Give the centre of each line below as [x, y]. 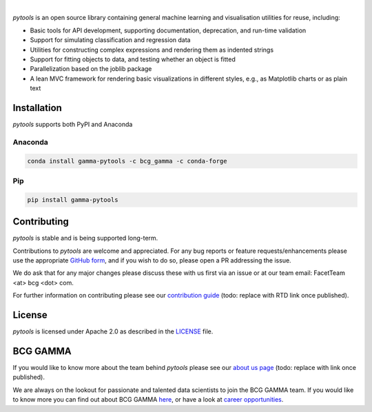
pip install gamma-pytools [73, 199]
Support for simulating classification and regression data [110, 40]
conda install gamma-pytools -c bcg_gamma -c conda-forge [127, 161]
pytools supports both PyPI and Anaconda [73, 125]
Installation [37, 108]
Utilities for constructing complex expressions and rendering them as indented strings [152, 50]
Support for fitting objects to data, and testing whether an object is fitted [133, 59]
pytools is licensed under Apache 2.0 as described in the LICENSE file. [113, 331]
